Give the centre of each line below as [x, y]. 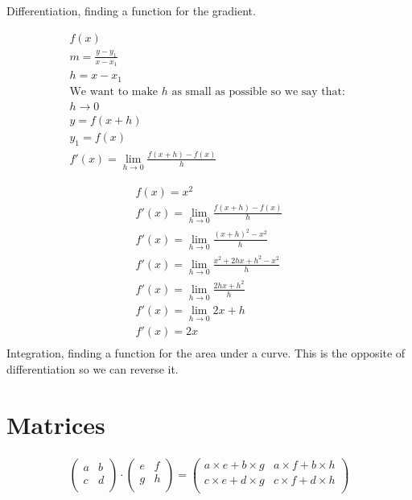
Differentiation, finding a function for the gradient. [131, 10]
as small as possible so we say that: [258, 91]
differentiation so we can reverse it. [93, 369]
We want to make [114, 91]
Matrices [56, 424]
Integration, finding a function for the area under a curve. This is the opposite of [206, 353]
